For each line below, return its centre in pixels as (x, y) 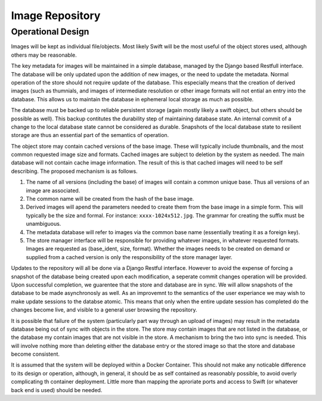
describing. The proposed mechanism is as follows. (74, 171)
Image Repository (56, 15)
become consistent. (35, 354)
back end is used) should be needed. (57, 390)
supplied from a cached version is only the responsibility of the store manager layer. (129, 257)
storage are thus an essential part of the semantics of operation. (90, 135)
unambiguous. (44, 224)
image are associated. (53, 190)
